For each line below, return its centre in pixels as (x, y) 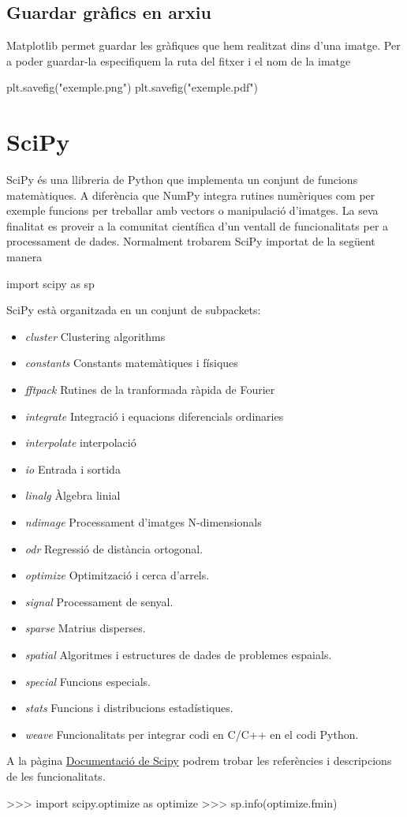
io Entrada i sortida (73, 468)
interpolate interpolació (80, 442)
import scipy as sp (50, 283)
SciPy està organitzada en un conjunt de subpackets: (134, 310)
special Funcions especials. (88, 681)
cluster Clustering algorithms (95, 336)
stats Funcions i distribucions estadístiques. (129, 708)
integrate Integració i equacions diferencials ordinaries (154, 416)
